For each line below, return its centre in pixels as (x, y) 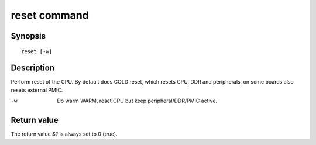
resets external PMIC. (37, 90)
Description (33, 68)
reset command (50, 15)
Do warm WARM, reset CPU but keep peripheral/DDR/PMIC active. (137, 101)
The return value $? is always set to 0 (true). (64, 134)
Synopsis (28, 36)
